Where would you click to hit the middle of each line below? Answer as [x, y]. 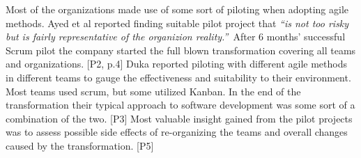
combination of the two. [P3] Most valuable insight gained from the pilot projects [179, 118]
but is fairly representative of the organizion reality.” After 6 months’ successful [176, 37]
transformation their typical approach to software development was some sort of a [180, 105]
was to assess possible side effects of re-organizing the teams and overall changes [177, 132]
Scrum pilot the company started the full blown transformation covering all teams [181, 50]
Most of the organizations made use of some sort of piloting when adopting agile [177, 9]
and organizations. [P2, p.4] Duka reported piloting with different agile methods [176, 64]
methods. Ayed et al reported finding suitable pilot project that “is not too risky [177, 23]
